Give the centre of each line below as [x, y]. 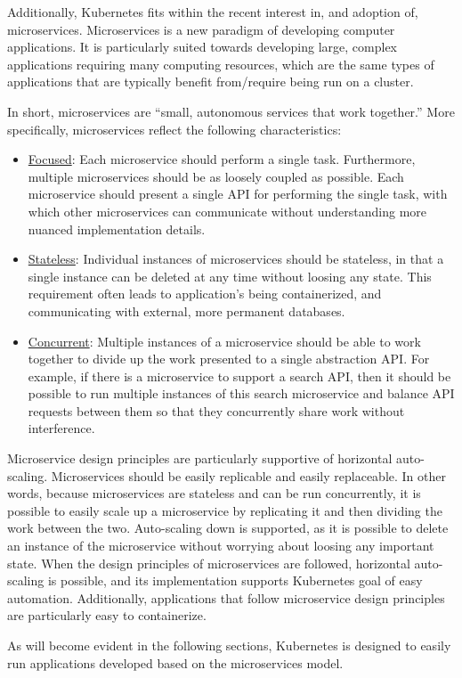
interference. [61, 428]
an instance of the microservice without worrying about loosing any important [221, 546]
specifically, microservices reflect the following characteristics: [174, 129]
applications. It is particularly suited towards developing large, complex [202, 47]
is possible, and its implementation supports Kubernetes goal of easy [235, 580]
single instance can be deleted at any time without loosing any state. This [230, 276]
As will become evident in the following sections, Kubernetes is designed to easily [229, 645]
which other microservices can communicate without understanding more [227, 211]
